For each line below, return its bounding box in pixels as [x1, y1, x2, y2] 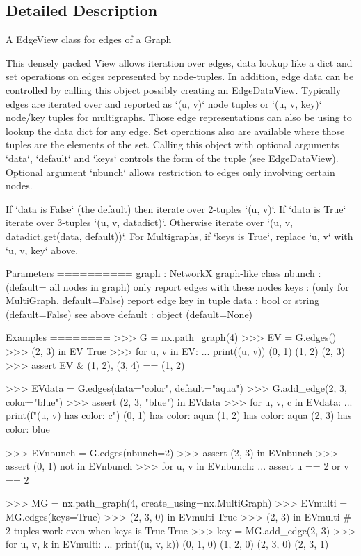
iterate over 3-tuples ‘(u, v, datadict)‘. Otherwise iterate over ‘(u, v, [6, 215, 293, 230]
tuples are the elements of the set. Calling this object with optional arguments [6, 137, 339, 152]
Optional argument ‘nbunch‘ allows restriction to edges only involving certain [6, 164, 335, 179]
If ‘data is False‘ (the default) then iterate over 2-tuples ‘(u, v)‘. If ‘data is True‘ [6, 201, 346, 216]
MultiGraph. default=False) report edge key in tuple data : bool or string [6, 293, 320, 308]
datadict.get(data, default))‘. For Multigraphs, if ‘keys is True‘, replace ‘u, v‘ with [6, 228, 353, 243]
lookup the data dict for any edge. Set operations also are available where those [6, 123, 345, 138]
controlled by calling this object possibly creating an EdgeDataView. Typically [6, 82, 342, 97]
